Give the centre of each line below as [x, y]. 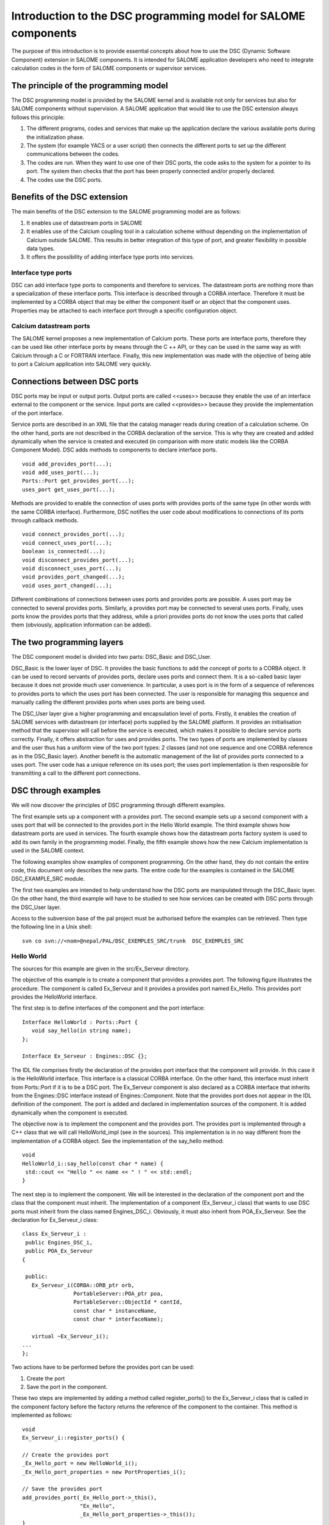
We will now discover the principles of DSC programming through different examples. [118, 805]
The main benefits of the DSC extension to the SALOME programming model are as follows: [126, 212]
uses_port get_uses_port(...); [69, 489]
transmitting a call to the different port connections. [76, 773]
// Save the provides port [62, 1489]
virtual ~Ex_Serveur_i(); [70, 1337]
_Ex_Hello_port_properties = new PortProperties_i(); [104, 1472]
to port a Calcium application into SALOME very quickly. [81, 364]
